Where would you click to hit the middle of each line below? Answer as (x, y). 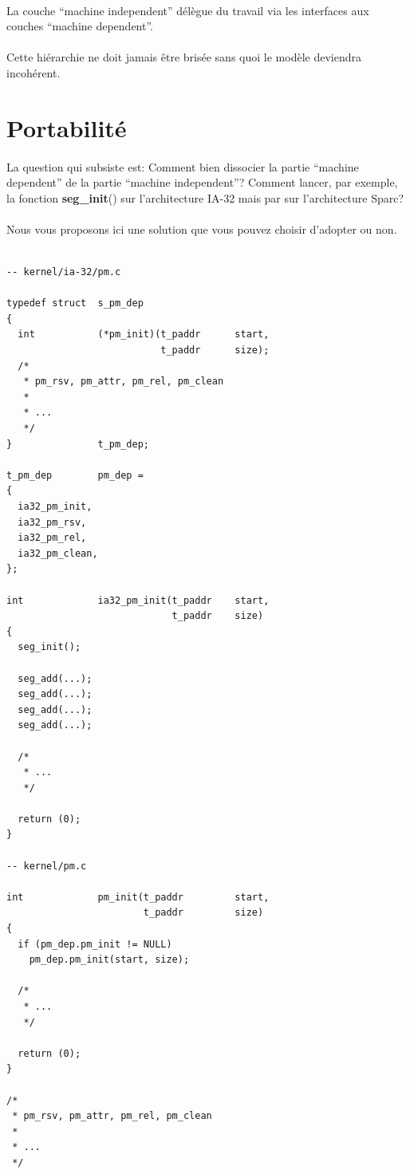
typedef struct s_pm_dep (75, 303)
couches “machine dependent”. (80, 26)
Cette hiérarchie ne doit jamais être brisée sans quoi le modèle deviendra (184, 57)
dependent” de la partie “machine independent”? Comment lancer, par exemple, (202, 182)
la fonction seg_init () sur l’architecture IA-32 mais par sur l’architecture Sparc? (205, 197)
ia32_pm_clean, (58, 553)
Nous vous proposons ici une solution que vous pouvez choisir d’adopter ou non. (202, 228)
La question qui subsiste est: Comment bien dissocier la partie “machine (183, 166)
